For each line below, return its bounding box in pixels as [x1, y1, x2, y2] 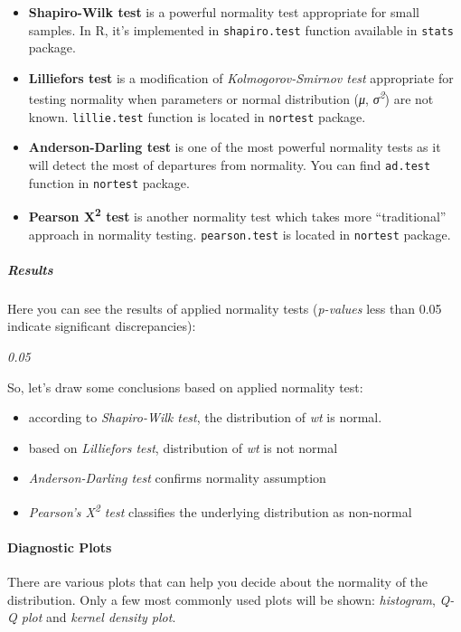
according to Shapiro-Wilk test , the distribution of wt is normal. [28, 408, 382, 427]
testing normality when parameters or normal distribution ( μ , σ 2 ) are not [28, 87, 434, 108]
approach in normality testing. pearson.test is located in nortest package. [28, 224, 451, 243]
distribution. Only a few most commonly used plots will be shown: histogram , [7, 590, 436, 608]
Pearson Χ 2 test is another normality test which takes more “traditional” [28, 204, 447, 225]
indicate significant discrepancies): [7, 316, 196, 335]
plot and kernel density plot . [21, 608, 176, 627]
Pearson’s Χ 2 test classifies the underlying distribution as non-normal [28, 499, 412, 521]
